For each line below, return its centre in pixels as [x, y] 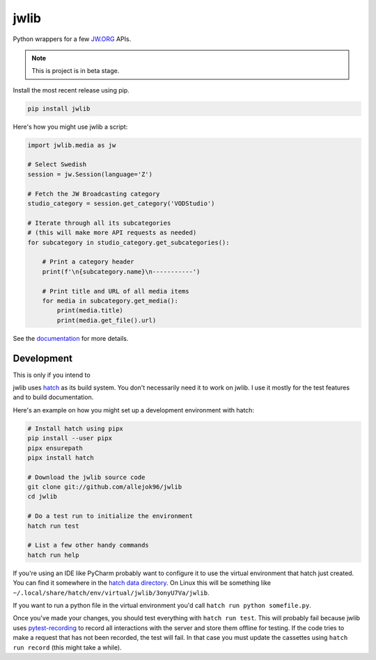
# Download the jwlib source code [86, 477]
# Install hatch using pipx [75, 428]
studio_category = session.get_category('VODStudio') [121, 204]
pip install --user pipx [70, 438]
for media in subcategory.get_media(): [110, 300]
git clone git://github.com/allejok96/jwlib [105, 487]
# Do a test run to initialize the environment [110, 516]
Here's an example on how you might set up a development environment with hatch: [133, 410]
